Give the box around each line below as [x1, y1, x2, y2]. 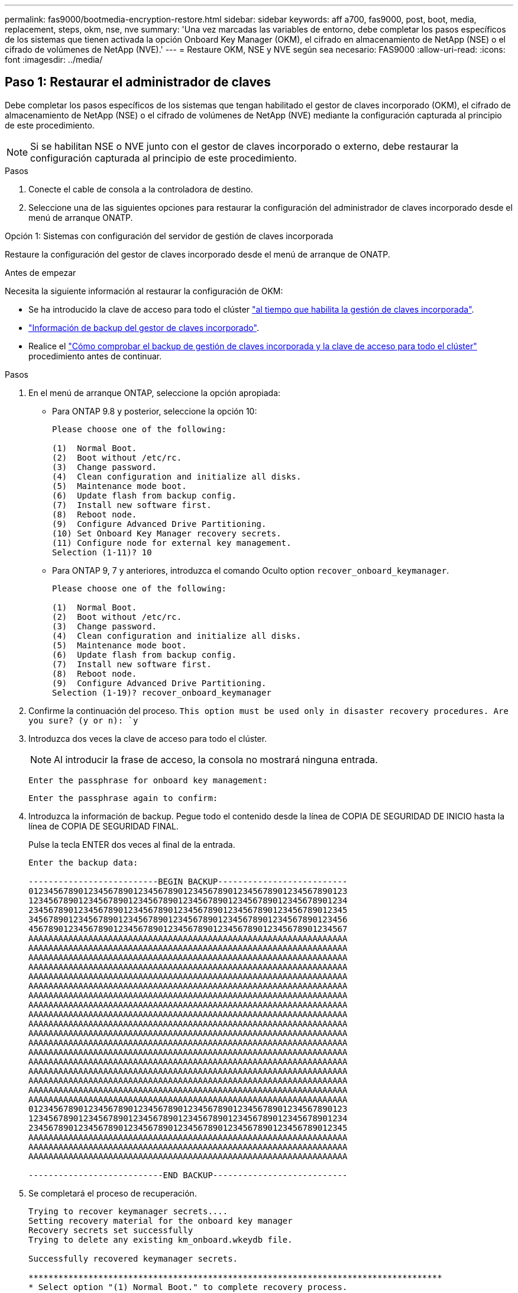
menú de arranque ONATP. [28, 212, 133, 223]
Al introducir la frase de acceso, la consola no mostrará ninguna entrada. [54, 753, 378, 765]
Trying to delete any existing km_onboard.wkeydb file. [28, 1234, 293, 1244]
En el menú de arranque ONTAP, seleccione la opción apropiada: [28, 387, 281, 398]
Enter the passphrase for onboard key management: [28, 775, 268, 785]
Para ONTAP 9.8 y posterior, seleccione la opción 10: [52, 406, 257, 416]
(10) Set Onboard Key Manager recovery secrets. [52, 528, 281, 538]
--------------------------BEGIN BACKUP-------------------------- [28, 876, 348, 886]
